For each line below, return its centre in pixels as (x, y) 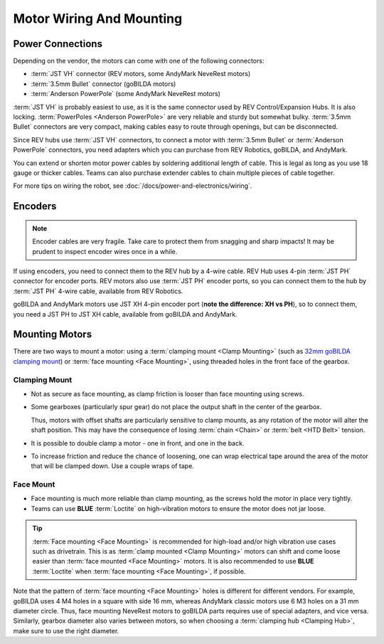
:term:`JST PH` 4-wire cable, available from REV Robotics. (98, 291)
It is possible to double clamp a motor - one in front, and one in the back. (138, 443)
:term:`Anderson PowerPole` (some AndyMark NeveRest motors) (126, 94)
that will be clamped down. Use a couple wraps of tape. (113, 466)
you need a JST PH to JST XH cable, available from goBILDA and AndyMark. (125, 314)
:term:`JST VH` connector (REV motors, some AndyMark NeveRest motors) (141, 74)
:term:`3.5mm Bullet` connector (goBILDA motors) (103, 84)
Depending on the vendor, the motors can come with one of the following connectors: (139, 61)
